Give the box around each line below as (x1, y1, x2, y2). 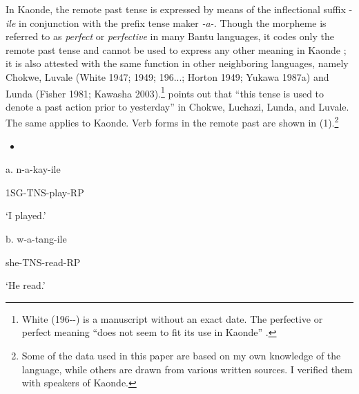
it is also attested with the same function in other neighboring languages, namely (6, 56, 349, 71)
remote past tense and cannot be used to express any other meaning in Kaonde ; (6, 42, 347, 57)
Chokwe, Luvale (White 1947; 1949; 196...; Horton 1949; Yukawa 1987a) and (6, 69, 329, 84)
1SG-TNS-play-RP (6, 185, 84, 199)
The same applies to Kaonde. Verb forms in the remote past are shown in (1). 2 (6, 113, 339, 130)
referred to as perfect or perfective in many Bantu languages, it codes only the (6, 29, 334, 44)
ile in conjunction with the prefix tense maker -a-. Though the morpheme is (6, 15, 327, 30)
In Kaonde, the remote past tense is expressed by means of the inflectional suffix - (6, 2, 353, 16)
